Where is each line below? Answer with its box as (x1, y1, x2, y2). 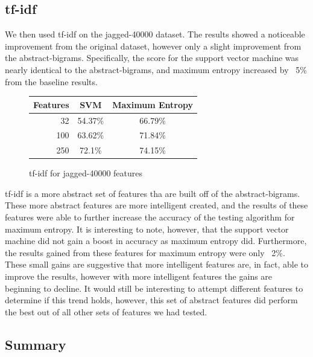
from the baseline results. (5, 75, 98, 88)
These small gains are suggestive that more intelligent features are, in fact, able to (5, 258, 309, 271)
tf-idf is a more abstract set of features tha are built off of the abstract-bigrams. (5, 187, 300, 199)
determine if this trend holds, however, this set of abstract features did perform (5, 294, 298, 306)
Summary (5, 335, 66, 353)
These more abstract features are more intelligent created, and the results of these (5, 199, 308, 211)
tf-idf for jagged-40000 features (29, 167, 143, 179)
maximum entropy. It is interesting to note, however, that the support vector (5, 222, 289, 235)
